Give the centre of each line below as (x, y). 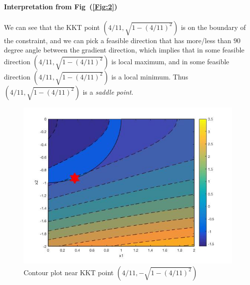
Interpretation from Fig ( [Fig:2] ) (61, 6)
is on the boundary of (213, 27)
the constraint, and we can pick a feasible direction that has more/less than (118, 40)
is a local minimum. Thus (150, 76)
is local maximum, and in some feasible (170, 61)
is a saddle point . (108, 91)
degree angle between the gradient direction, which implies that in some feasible (124, 50)
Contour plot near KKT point (69, 272)
